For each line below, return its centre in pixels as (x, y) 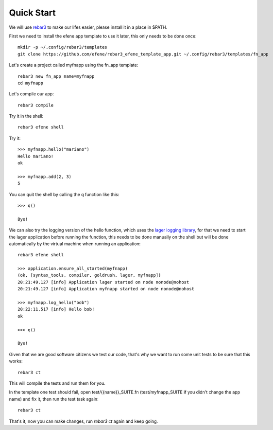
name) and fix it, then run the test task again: (54, 399)
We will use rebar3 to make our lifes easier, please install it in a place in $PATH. (88, 27)
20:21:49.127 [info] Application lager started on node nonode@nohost (103, 282)
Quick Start (32, 13)
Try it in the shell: (26, 116)
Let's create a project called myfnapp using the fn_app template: (74, 65)
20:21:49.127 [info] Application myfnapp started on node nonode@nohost (106, 289)
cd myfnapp (31, 83)
